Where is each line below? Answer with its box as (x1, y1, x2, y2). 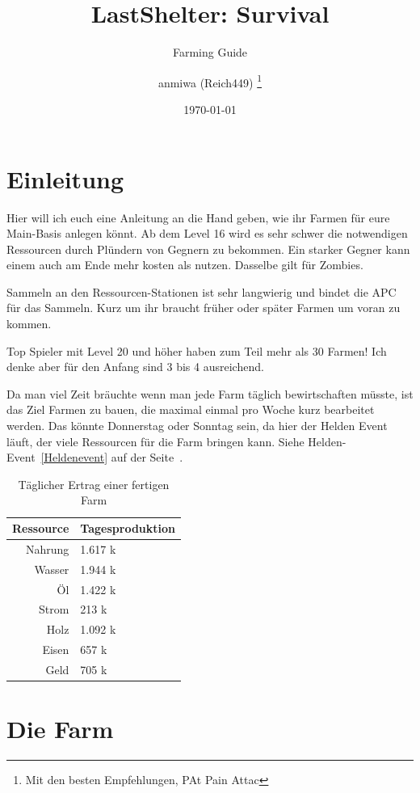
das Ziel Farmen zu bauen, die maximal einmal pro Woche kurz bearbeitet (6, 401, 375, 418)
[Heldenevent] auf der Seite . (40, 449, 183, 466)
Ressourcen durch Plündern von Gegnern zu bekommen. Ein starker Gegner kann (6, 240, 410, 257)
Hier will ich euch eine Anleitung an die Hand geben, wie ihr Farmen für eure (6, 209, 390, 226)
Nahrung (26, 540, 69, 557)
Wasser (34, 560, 69, 577)
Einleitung (6, 162, 124, 195)
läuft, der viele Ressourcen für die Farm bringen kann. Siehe (6, 432, 304, 449)
